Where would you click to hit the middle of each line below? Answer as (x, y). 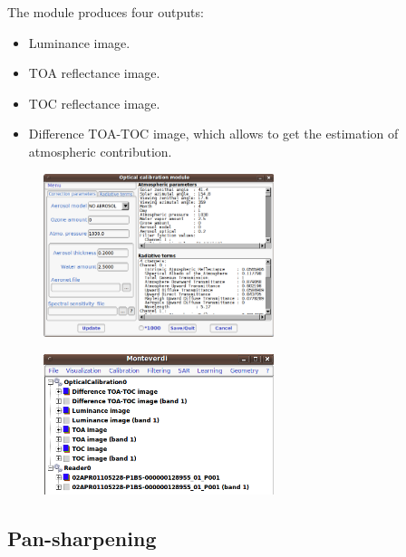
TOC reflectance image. (94, 103)
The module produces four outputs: (106, 12)
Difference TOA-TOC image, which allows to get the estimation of (213, 134)
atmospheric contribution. (100, 151)
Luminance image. (79, 42)
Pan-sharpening (82, 538)
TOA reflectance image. (94, 73)
